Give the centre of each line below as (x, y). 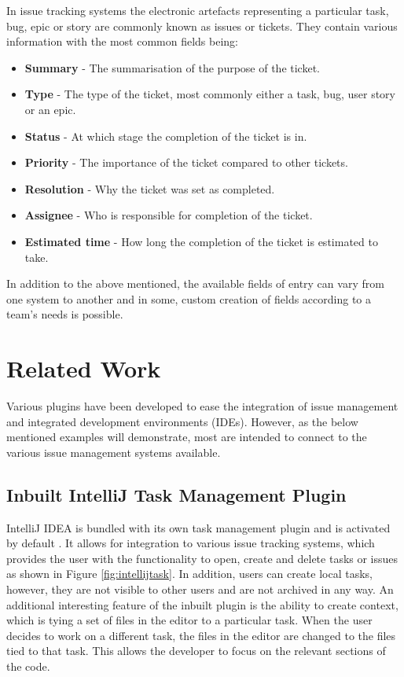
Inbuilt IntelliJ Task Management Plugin (176, 494)
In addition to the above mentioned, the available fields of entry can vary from (195, 283)
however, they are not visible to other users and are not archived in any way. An (200, 589)
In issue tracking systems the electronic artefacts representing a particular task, (198, 10)
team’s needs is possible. (65, 314)
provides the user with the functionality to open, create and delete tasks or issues (202, 558)
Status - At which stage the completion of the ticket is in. (166, 136)
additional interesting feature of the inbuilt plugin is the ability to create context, (202, 604)
